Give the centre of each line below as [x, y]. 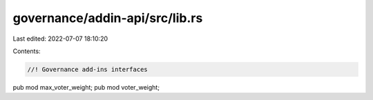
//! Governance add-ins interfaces [87, 69]
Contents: [27, 51]
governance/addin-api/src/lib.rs [108, 18]
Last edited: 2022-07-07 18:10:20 [60, 39]
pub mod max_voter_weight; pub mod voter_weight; [86, 87]
